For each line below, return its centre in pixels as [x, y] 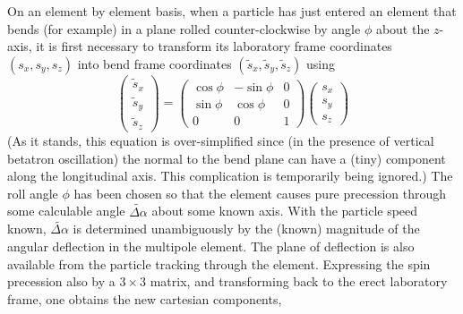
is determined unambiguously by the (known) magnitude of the [246, 229]
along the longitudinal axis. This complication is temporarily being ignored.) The [230, 176]
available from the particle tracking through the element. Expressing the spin [219, 263]
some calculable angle [66, 211]
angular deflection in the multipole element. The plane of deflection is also [211, 246]
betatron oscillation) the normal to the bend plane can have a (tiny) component [227, 158]
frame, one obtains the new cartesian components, [145, 298]
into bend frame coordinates [154, 63]
